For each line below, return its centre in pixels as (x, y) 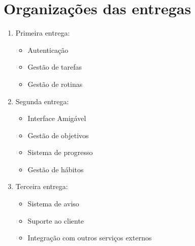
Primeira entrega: (43, 33)
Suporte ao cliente (56, 220)
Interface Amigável (57, 118)
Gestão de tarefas (55, 67)
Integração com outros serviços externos (90, 238)
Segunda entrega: (42, 101)
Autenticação (48, 50)
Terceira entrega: (42, 186)
